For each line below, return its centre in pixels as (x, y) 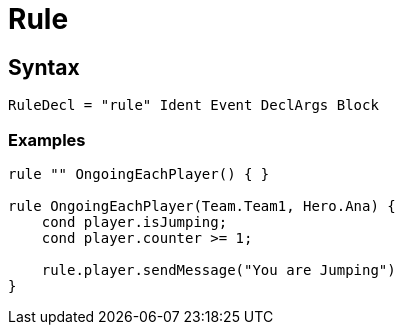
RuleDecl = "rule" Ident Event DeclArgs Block (193, 105)
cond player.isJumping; (134, 221)
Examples (47, 139)
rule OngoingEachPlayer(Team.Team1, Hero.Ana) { (202, 205)
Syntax (44, 67)
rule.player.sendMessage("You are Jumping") (218, 269)
